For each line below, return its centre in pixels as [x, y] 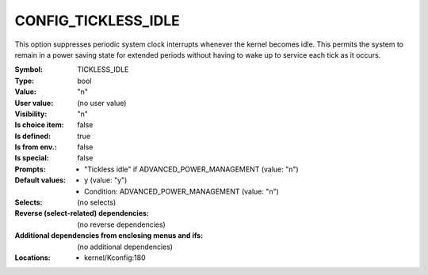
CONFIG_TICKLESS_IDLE [97, 21]
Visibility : [31, 114]
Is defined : [33, 136]
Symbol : [29, 70]
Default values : [40, 180]
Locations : [32, 258]
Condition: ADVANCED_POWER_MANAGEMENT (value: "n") [182, 191]
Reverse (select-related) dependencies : [82, 213]
